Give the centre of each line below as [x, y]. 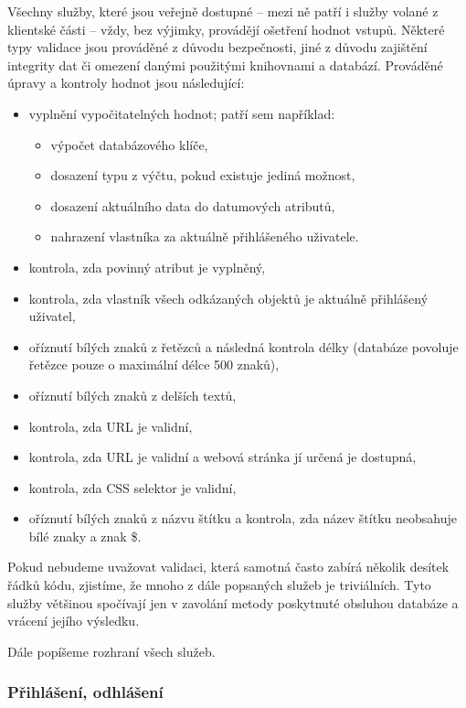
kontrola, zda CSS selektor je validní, [132, 487]
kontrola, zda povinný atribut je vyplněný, [147, 267]
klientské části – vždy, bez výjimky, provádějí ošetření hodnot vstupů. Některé [226, 29]
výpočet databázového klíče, [129, 144]
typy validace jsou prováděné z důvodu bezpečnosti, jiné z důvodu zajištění [217, 47]
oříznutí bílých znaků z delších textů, [132, 395]
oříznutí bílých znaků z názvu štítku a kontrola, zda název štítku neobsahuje [243, 518]
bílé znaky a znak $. [85, 536]
